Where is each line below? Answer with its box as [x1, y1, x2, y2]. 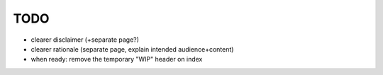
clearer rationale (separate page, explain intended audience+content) [30, 45, 234, 53]
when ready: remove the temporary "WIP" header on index [30, 55, 203, 64]
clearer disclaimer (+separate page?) [30, 35, 140, 44]
